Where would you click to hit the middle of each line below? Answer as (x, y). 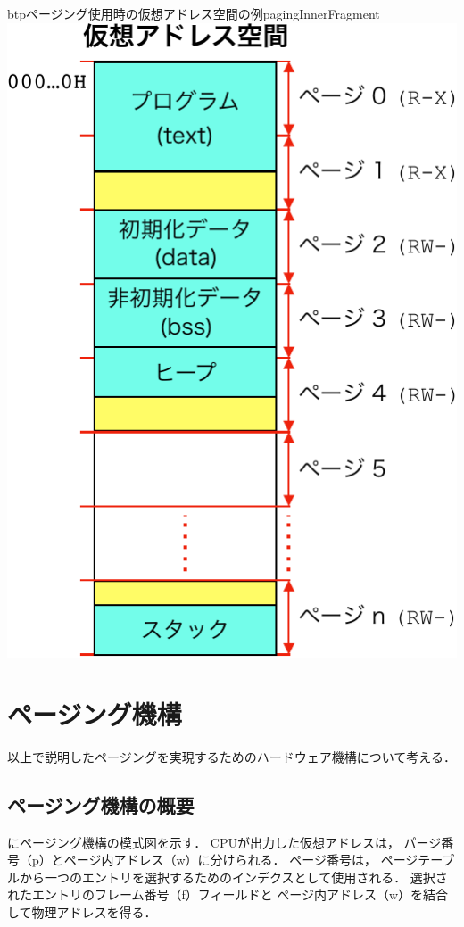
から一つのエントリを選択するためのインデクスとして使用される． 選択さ (233, 877)
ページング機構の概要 (101, 804)
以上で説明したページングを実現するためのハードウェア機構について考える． (232, 756)
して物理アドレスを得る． (82, 912)
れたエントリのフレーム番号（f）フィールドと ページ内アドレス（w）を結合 (228, 894)
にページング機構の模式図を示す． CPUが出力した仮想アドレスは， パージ (224, 842)
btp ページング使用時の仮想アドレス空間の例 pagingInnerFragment (194, 13)
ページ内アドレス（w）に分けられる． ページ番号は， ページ (241, 860)
